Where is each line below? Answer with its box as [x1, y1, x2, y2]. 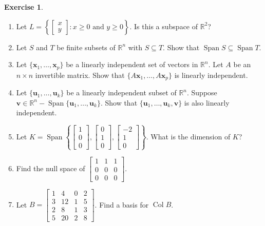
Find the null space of [16, 163, 85, 174]
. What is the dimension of [146, 131, 231, 141]
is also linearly [184, 97, 230, 108]
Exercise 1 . [4, 2, 43, 12]
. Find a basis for [94, 199, 149, 210]
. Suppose [187, 87, 217, 98]
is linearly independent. [174, 69, 248, 80]
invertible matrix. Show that [35, 69, 125, 80]
